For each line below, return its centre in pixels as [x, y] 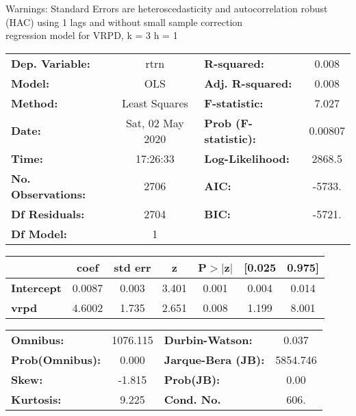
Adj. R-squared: [248, 83]
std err [132, 267]
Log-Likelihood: [247, 158]
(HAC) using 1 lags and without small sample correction [124, 22]
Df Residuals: [48, 213]
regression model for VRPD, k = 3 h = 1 [92, 35]
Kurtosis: [36, 399]
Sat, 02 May [155, 122]
